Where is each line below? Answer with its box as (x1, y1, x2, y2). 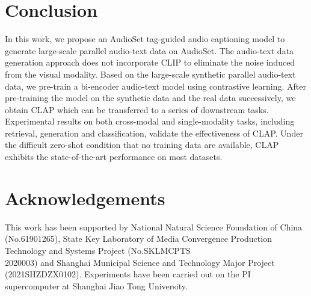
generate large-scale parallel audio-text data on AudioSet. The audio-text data (5, 44, 294, 57)
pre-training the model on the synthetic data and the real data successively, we (5, 91, 296, 104)
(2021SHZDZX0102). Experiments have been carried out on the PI (5, 268, 251, 280)
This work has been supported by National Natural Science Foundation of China (5, 220, 303, 233)
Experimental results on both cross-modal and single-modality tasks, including (5, 115, 295, 128)
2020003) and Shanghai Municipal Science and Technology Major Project (5, 256, 275, 268)
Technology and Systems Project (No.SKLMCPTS (5, 244, 191, 256)
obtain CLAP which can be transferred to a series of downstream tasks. (5, 103, 269, 116)
